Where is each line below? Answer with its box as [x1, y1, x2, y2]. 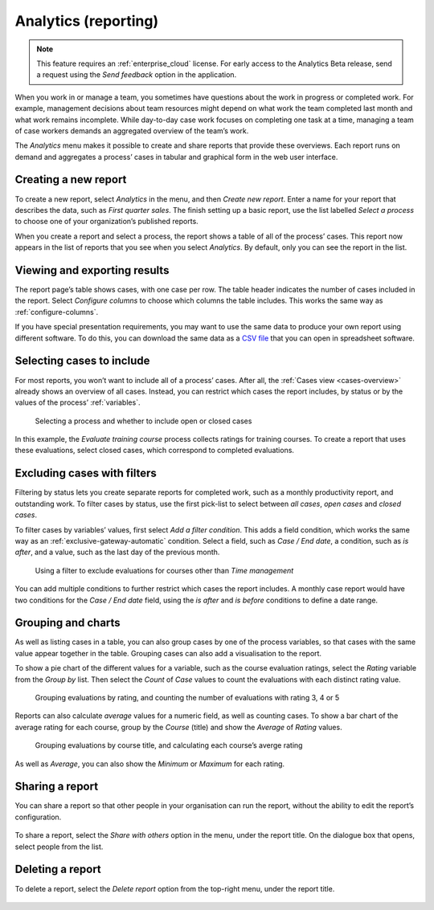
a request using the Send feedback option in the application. [36, 70, 237, 80]
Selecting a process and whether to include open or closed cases [35, 416, 252, 426]
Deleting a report [14, 863, 102, 876]
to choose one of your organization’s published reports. [14, 217, 199, 226]
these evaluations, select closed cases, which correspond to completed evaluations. [14, 446, 295, 455]
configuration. [14, 812, 62, 822]
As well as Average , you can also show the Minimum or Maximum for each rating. [14, 759, 285, 769]
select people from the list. [14, 842, 104, 851]
